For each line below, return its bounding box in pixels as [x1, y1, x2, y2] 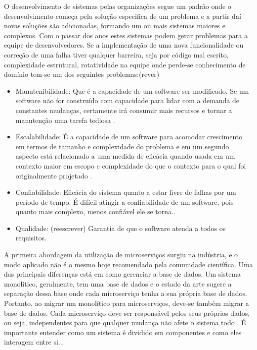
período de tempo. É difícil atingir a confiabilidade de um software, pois [15, 196, 234, 207]
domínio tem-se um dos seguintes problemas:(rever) [4, 69, 160, 79]
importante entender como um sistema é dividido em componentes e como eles [4, 327, 242, 337]
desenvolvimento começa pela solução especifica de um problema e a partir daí [4, 10, 241, 21]
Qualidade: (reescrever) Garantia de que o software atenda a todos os [15, 223, 226, 233]
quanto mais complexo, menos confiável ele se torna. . [15, 206, 175, 217]
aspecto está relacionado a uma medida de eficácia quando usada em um [15, 151, 235, 161]
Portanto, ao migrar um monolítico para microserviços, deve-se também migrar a [4, 298, 249, 308]
